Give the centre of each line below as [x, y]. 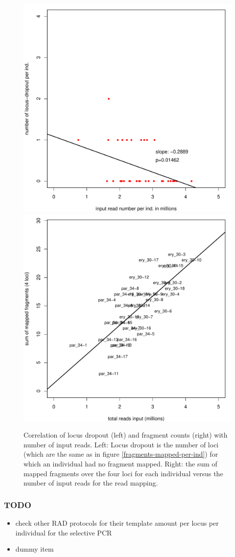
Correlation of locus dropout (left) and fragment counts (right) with [126, 435]
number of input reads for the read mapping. [91, 483]
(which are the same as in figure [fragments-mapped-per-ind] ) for [121, 454]
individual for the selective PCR [64, 532]
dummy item [35, 549]
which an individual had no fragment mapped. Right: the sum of [120, 463]
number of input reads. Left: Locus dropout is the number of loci [121, 444]
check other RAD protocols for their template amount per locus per [117, 522]
